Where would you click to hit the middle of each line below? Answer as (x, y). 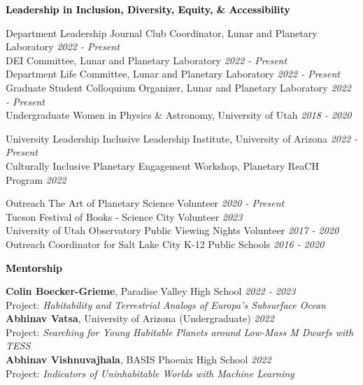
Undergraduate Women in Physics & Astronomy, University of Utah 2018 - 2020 (179, 115)
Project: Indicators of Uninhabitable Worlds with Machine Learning (150, 373)
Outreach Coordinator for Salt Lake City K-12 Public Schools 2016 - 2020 (165, 244)
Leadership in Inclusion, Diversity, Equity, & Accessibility (148, 9)
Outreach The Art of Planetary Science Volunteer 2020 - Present (145, 203)
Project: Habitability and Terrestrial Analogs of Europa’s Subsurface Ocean (166, 304)
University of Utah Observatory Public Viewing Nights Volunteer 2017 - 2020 (172, 230)
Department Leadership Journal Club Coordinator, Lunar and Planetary (162, 32)
